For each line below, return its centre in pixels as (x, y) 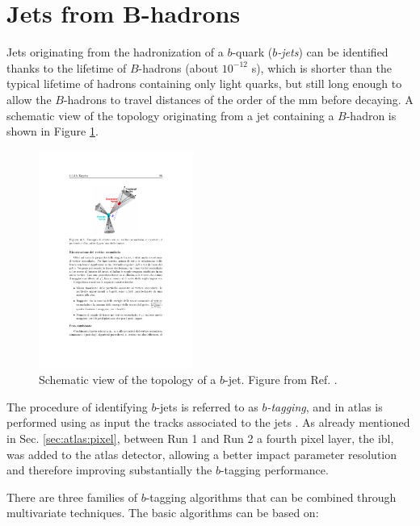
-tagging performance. (274, 470)
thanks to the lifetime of (67, 67)
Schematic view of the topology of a (128, 380)
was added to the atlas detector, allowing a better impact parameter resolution (202, 454)
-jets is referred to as (207, 406)
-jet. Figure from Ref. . (281, 380)
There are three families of (72, 497)
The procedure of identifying (77, 406)
